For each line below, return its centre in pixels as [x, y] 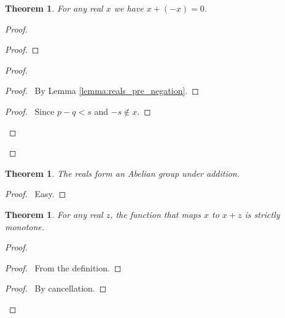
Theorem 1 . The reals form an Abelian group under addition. [123, 173]
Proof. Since [30, 111]
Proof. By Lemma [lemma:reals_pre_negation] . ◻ [102, 91]
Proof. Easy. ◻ [36, 194]
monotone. [25, 226]
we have [129, 8]
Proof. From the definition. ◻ [63, 267]
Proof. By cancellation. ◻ [56, 288]
